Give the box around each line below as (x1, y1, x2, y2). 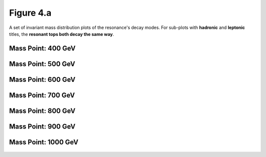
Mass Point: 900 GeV (9, 122, 76, 131)
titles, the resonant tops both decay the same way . (9, 31, 114, 37)
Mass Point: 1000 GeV (9, 138, 79, 146)
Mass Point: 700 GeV (9, 91, 75, 99)
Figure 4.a (9, 7, 52, 18)
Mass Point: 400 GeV (9, 44, 76, 52)
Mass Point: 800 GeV (9, 106, 76, 115)
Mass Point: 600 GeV (9, 75, 76, 83)
